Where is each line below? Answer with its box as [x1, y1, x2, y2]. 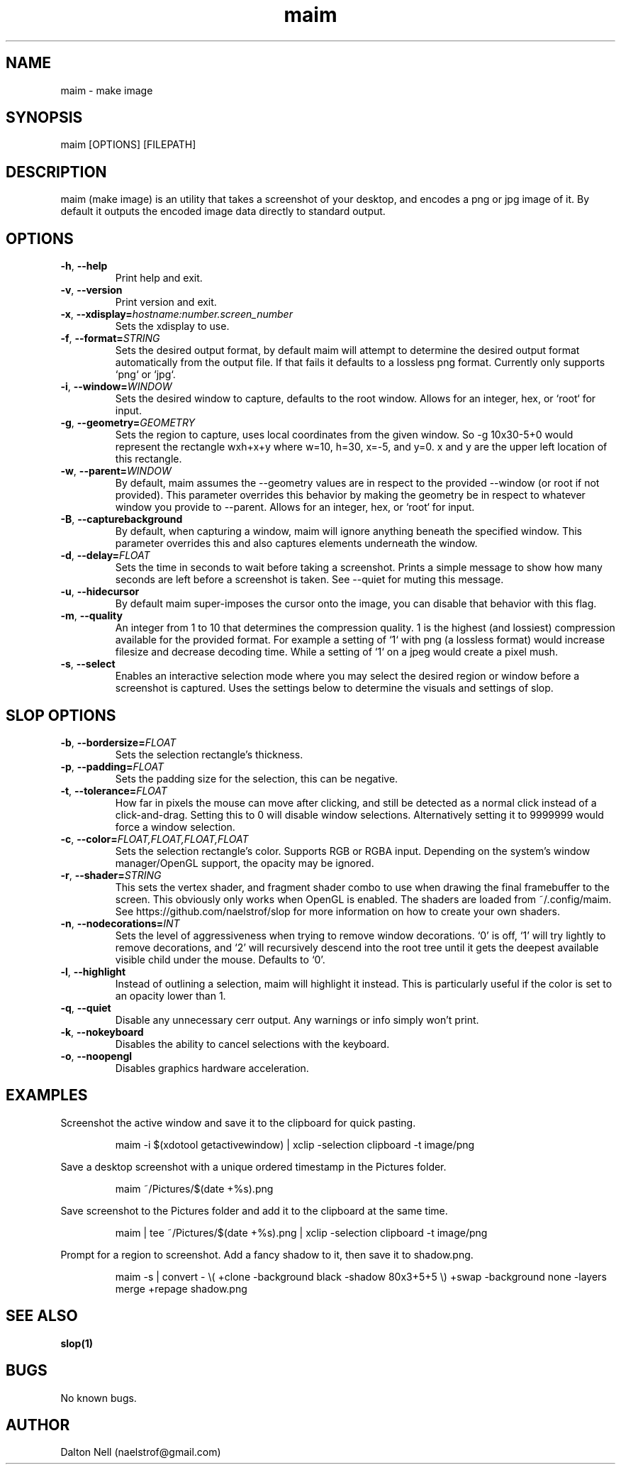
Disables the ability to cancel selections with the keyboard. [115, 1037, 390, 1050]
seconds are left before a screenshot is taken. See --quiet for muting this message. [115, 573, 504, 586]
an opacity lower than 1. [115, 989, 226, 1002]
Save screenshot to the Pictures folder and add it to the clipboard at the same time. [60, 1204, 448, 1217]
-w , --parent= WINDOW [60, 465, 172, 477]
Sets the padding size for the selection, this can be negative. [115, 772, 398, 785]
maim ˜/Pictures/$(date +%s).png [115, 1182, 274, 1195]
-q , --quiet [60, 1001, 111, 1014]
